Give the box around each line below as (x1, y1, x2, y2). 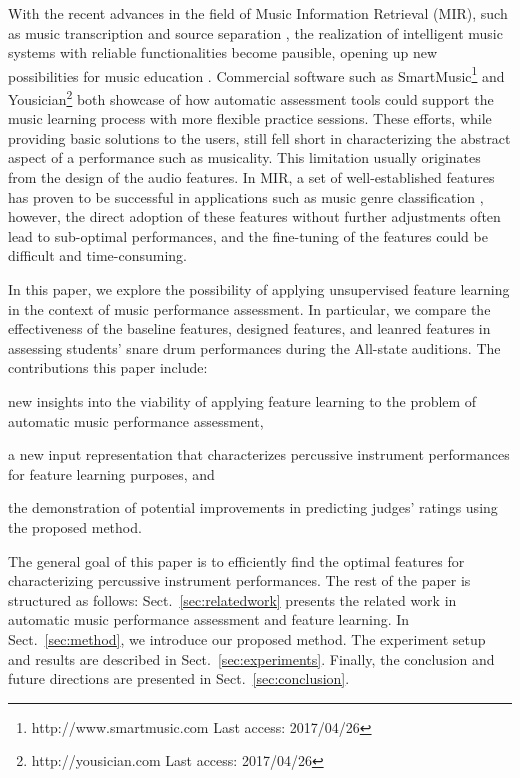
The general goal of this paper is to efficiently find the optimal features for (8, 550, 465, 571)
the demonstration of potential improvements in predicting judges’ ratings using (8, 497, 498, 518)
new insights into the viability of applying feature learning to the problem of (8, 391, 477, 411)
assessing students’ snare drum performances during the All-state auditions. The (8, 337, 501, 358)
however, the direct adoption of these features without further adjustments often (8, 206, 501, 227)
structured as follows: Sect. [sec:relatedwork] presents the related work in (8, 589, 457, 610)
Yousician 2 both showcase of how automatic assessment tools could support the (8, 86, 494, 109)
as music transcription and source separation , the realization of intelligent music (8, 22, 503, 43)
